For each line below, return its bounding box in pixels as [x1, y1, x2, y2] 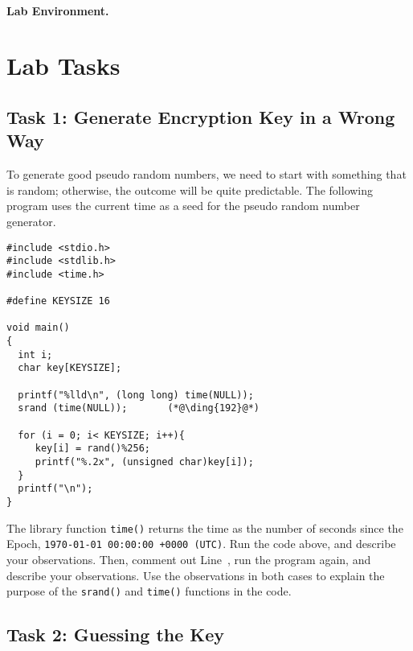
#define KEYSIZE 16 [6, 295, 110, 307]
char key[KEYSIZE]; [18, 362, 122, 374]
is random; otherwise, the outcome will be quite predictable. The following [6, 181, 374, 198]
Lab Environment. [6, 2, 109, 19]
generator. [6, 212, 56, 229]
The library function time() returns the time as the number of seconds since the [6, 519, 403, 536]
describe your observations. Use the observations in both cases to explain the [6, 567, 385, 583]
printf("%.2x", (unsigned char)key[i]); [35, 456, 254, 468]
